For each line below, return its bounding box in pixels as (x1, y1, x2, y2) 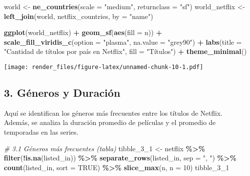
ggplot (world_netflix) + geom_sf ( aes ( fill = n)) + (4, 27, 162, 37)
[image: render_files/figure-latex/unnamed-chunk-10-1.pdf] (4, 63, 204, 70)
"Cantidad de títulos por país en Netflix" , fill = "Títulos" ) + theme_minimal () (4, 46, 247, 56)
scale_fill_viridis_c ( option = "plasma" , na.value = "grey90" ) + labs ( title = (4, 36, 242, 47)
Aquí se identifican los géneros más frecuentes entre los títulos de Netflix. (4, 107, 223, 118)
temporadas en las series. (4, 127, 79, 137)
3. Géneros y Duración (4, 85, 121, 100)
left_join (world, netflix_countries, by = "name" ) (4, 11, 153, 21)
